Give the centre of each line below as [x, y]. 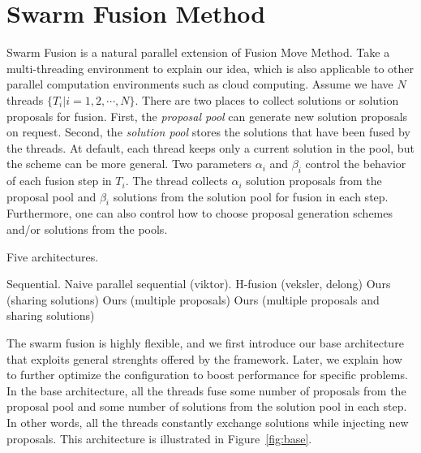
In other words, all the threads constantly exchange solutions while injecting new [208, 422]
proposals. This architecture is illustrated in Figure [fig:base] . [159, 438]
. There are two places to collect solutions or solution [267, 99]
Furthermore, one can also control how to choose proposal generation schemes [200, 213]
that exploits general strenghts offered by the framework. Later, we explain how [204, 358]
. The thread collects [176, 181]
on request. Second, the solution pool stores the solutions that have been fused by [208, 132]
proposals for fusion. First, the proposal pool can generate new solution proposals [207, 116]
